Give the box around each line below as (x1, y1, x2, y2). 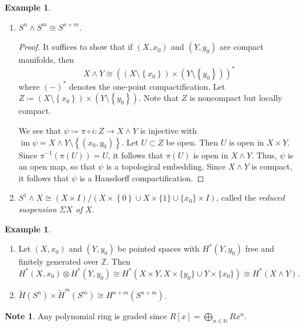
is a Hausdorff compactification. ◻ (79, 171, 204, 184)
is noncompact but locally (189, 92, 282, 104)
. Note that (138, 92, 179, 104)
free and (245, 242, 275, 255)
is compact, (251, 160, 292, 173)
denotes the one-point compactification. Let (69, 80, 226, 92)
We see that (18, 124, 62, 136)
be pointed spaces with (117, 242, 200, 255)
